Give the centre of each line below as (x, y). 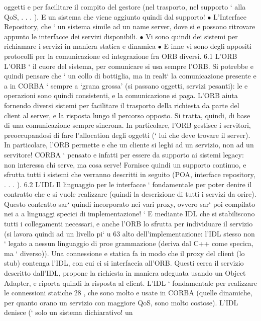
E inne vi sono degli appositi (208, 46)
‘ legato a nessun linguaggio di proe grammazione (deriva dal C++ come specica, (129, 243)
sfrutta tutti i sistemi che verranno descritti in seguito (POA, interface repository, (130, 174)
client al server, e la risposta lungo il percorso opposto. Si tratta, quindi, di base (127, 115)
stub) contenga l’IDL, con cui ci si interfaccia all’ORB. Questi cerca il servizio (124, 263)
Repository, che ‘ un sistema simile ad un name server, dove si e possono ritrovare (130, 26)
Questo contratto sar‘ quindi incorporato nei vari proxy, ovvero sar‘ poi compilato (130, 204)
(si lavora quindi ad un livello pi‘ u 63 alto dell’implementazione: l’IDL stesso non (129, 233)
